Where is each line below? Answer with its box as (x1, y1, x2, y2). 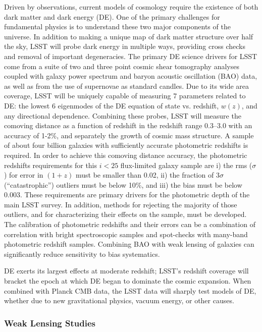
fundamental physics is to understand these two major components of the (4, 21, 231, 32)
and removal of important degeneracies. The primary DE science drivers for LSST (4, 50, 257, 61)
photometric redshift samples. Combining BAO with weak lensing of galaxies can (4, 239, 254, 249)
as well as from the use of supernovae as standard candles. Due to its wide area (4, 80, 249, 91)
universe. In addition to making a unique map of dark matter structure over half (4, 31, 253, 41)
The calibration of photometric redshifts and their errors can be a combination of (4, 219, 255, 230)
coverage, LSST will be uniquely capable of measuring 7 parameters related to (4, 90, 246, 101)
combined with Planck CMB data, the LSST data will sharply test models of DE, (4, 285, 256, 296)
